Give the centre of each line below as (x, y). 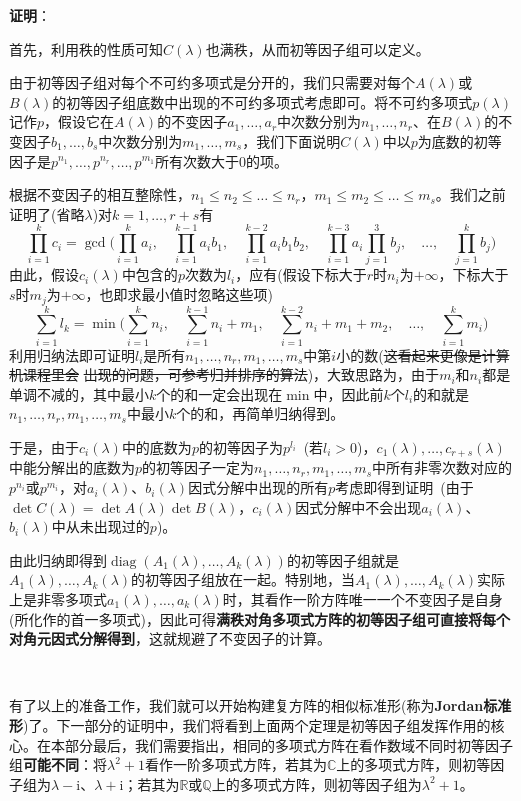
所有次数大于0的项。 (222, 160)
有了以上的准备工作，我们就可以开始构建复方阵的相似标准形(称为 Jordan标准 (260, 705)
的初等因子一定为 (198, 467)
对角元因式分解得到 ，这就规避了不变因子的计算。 (170, 638)
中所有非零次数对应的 (442, 467)
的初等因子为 (240, 447)
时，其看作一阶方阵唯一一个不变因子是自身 (362, 599)
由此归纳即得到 (58, 559)
